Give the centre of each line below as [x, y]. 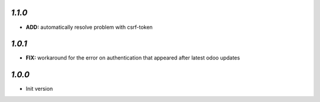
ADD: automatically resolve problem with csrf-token [89, 27]
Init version [39, 89]
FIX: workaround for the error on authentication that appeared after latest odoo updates [133, 58]
